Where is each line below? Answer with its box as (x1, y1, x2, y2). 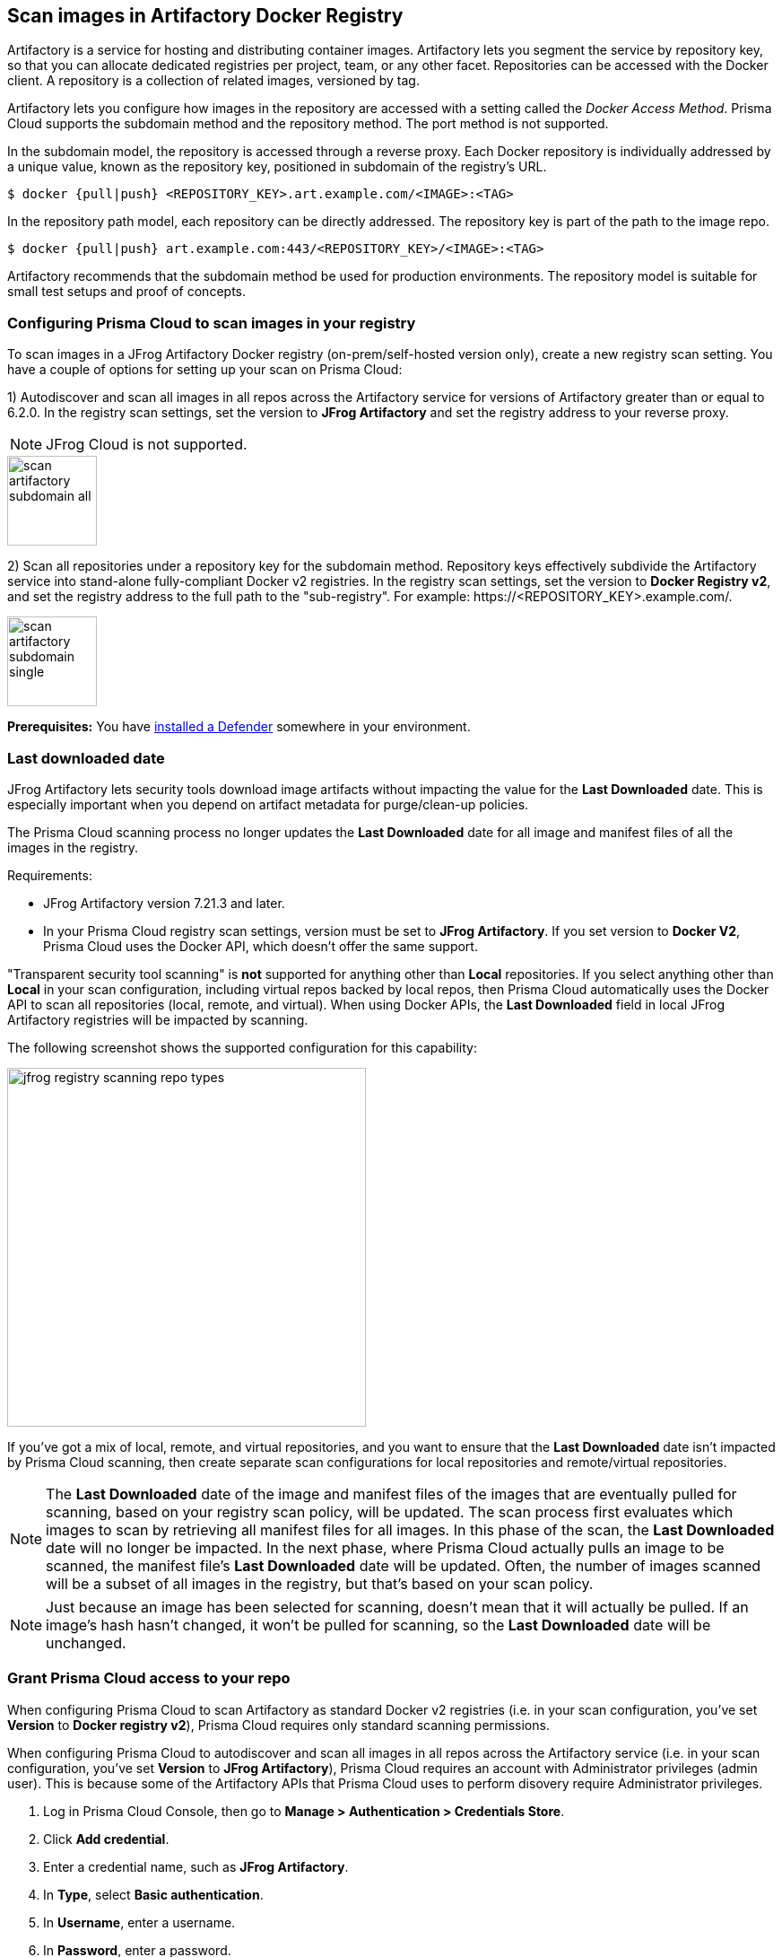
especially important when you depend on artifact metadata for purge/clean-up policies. (7, 796, 529, 812)
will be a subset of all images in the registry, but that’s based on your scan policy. (46, 1574, 594, 1593)
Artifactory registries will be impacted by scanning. (7, 1011, 308, 1027)
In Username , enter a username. (43, 1914, 236, 1930)
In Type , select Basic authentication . (43, 1886, 264, 1902)
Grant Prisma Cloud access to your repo (7, 1669, 291, 1688)
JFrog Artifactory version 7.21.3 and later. (43, 895, 285, 911)
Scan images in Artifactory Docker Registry (7, 4, 404, 27)
